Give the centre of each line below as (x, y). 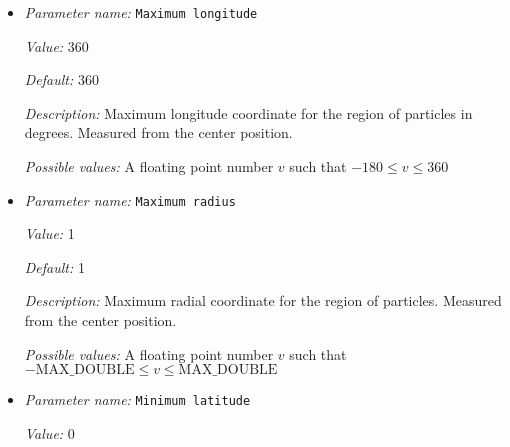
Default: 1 (54, 266)
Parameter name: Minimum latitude (137, 399)
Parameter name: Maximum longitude (141, 12)
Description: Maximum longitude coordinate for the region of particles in (248, 112)
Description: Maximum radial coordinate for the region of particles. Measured (263, 300)
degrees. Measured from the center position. (158, 132)
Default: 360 (61, 79)
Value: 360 (56, 45)
